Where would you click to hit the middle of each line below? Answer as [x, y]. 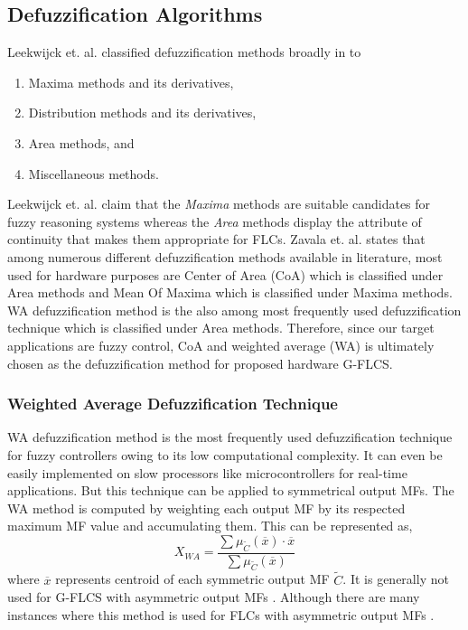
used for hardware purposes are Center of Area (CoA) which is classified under [225, 274]
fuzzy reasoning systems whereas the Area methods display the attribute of [215, 221]
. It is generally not [396, 579]
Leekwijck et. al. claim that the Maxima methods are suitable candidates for [219, 204]
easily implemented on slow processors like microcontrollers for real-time [207, 472]
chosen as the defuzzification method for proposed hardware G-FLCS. [200, 363]
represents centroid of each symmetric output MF [192, 579]
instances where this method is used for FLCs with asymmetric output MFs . [221, 614]
